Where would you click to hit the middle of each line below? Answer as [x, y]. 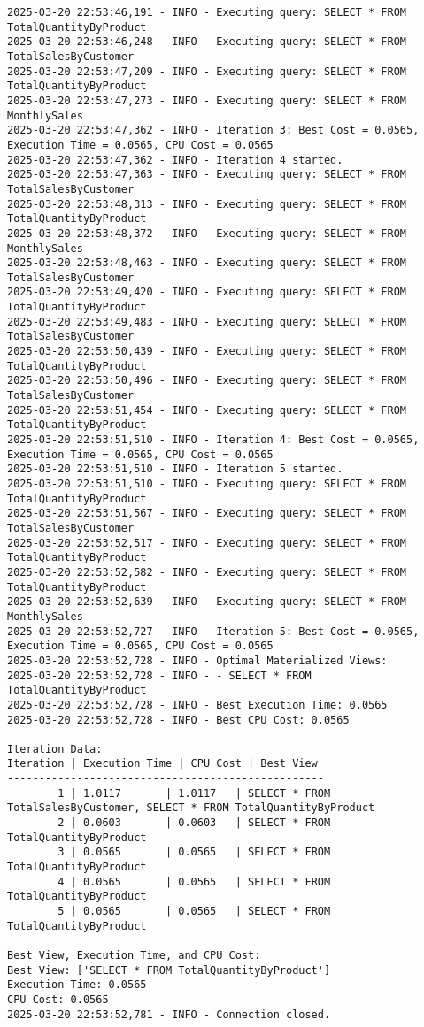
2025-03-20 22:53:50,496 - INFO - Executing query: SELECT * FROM [207, 381]
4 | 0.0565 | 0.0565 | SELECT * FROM [194, 881]
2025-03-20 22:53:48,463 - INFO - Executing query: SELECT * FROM [207, 263]
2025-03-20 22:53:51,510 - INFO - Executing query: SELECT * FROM [207, 484]
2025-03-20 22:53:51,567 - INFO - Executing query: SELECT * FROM [207, 513]
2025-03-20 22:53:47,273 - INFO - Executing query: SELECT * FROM [207, 100]
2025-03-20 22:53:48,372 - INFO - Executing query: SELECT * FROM [207, 233]
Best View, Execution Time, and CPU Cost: [134, 955]
